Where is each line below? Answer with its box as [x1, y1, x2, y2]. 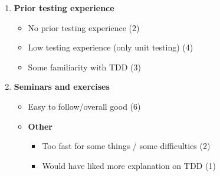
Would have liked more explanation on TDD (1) [42, 159, 216, 171]
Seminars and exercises [14, 80, 110, 93]
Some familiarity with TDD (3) [28, 60, 141, 73]
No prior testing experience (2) [28, 21, 140, 33]
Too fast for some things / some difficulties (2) [42, 140, 211, 152]
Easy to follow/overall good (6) [28, 100, 141, 112]
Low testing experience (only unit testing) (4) [28, 41, 193, 53]
